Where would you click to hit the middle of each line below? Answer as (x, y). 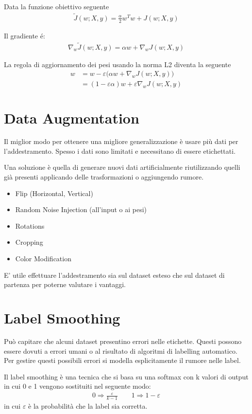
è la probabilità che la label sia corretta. (88, 406)
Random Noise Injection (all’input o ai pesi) (81, 209)
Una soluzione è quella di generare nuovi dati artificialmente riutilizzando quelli (122, 167)
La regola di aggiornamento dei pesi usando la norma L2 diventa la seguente (118, 64)
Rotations (30, 225)
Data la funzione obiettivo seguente (57, 6)
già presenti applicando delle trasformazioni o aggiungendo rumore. (104, 177)
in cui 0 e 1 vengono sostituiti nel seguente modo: (77, 386)
